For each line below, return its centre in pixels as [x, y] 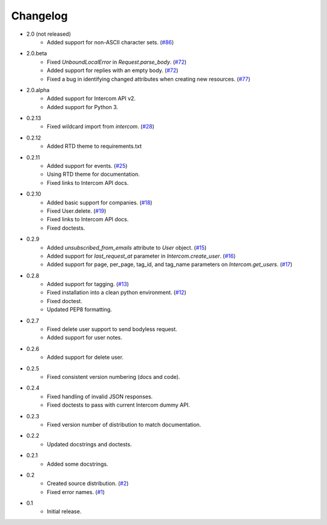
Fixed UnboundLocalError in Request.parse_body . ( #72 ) [117, 62]
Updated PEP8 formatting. [79, 310]
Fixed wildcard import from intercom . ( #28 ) [101, 127]
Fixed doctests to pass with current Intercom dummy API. [118, 405]
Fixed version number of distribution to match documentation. [124, 424]
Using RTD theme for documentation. [93, 174]
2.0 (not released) [49, 34]
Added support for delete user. [85, 357]
